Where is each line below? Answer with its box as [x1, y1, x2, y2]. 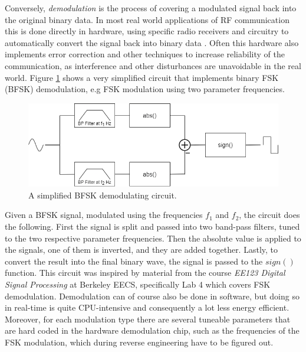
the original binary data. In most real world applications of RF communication [5, 13, 289, 25]
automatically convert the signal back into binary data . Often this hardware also [5, 36, 299, 48]
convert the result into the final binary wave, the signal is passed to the [5, 255, 263, 267]
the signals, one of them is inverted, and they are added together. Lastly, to [5, 243, 278, 256]
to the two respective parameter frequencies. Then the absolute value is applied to [5, 232, 301, 244]
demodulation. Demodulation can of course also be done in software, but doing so [5, 289, 300, 302]
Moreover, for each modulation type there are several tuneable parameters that [5, 312, 291, 325]
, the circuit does [239, 208, 300, 221]
